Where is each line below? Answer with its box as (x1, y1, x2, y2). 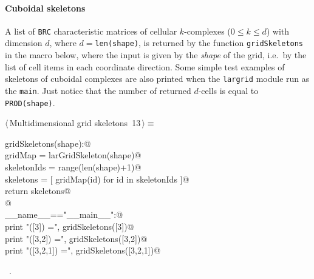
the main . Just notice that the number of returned (5, 84, 191, 96)
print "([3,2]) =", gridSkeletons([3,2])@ (5, 232, 148, 244)
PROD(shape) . (5, 96, 55, 109)
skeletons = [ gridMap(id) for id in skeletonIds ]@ (5, 172, 189, 185)
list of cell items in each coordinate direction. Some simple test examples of (5, 60, 285, 73)
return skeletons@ (5, 184, 71, 197)
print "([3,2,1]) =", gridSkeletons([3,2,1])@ (5, 244, 161, 257)
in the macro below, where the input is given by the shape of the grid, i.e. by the (5, 49, 307, 61)
